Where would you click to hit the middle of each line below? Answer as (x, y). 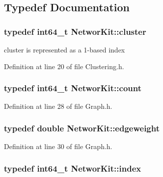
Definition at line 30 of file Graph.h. (58, 146)
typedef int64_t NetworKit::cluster (75, 31)
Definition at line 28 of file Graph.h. (58, 106)
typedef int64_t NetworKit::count (73, 88)
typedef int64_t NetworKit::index (73, 168)
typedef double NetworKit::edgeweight (82, 128)
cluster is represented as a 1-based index (65, 50)
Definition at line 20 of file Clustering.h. (64, 66)
